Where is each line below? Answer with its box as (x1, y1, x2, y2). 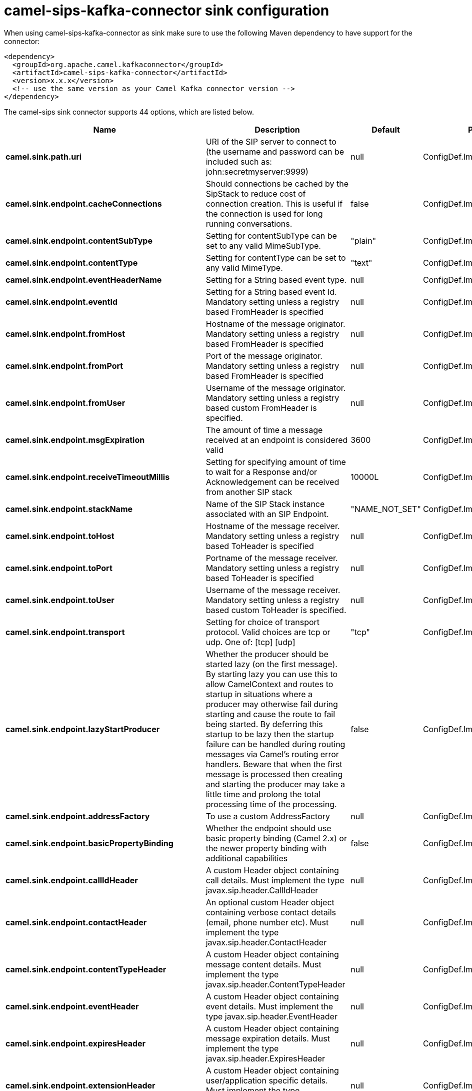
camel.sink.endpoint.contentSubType (5, 235, 152, 246)
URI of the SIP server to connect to (205, 136, 336, 147)
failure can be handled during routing (205, 739, 345, 749)
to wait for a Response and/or (205, 466, 317, 477)
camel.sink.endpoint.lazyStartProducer (5, 724, 160, 734)
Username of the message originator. (205, 382, 346, 393)
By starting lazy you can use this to (205, 669, 338, 679)
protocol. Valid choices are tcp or (205, 627, 330, 637)
